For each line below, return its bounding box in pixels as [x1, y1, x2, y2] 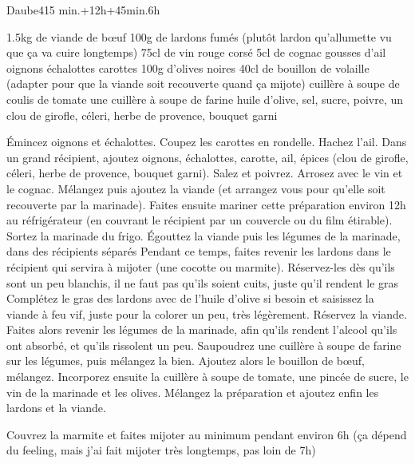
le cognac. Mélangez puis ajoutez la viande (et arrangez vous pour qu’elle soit [6, 180, 385, 196]
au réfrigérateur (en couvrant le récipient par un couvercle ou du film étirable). [6, 212, 393, 228]
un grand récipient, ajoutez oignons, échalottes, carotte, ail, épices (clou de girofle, [6, 149, 409, 165]
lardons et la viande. [6, 399, 106, 416]
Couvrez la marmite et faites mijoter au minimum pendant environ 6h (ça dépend [6, 426, 407, 442]
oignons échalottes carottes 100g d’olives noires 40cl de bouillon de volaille [6, 59, 370, 76]
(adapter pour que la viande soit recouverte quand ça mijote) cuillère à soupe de [6, 75, 400, 92]
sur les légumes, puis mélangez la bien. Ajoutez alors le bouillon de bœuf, [6, 352, 365, 369]
